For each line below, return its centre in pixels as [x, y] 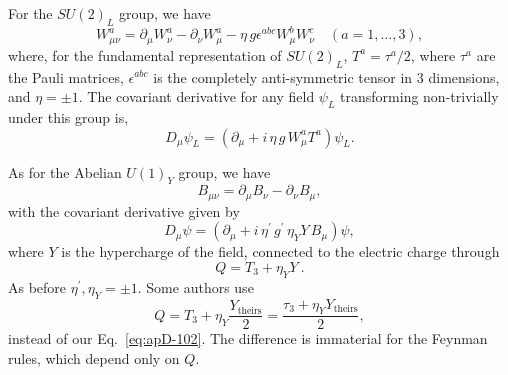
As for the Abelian [65, 171]
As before [37, 286]
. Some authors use [195, 286]
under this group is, [68, 116]
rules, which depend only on [94, 357]
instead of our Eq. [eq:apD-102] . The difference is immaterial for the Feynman [248, 338]
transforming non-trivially [419, 96]
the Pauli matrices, [66, 76]
